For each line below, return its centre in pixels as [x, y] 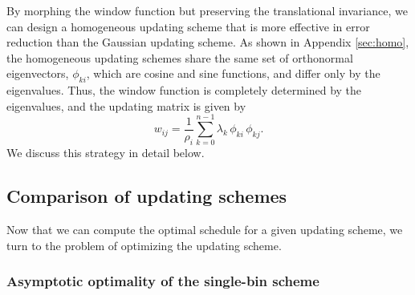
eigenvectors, [38, 73]
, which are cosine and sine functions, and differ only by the [233, 73]
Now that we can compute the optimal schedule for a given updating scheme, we [205, 230]
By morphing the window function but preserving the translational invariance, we [207, 10]
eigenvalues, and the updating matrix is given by [126, 105]
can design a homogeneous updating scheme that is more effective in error [188, 26]
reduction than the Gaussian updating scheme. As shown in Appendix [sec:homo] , [208, 42]
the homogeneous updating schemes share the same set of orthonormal [180, 57]
